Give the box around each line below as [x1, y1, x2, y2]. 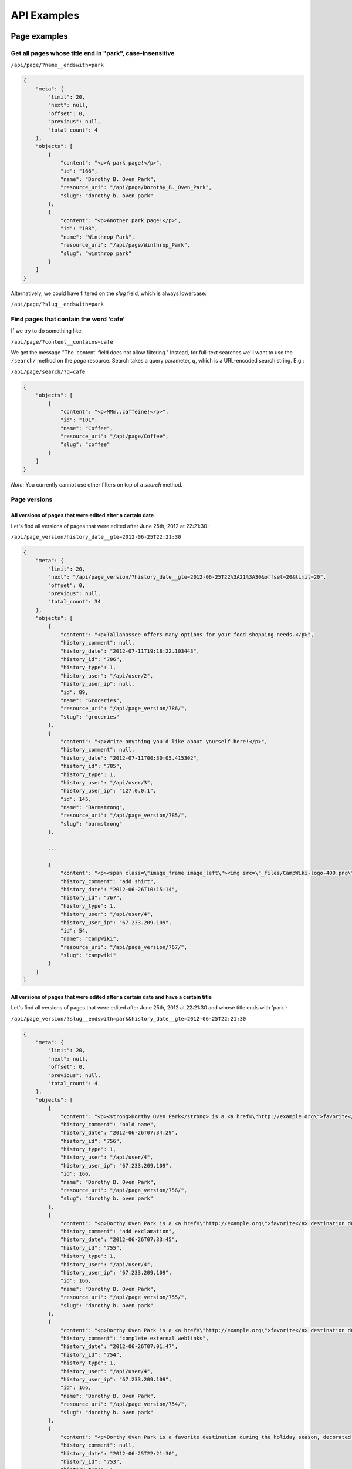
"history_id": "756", [60, 1138, 123, 1144]
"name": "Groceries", [60, 697, 123, 703]
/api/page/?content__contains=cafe [11, 338, 114, 345]
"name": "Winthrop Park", [60, 233, 135, 240]
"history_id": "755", [60, 1245, 123, 1251]
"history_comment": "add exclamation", [60, 1228, 175, 1235]
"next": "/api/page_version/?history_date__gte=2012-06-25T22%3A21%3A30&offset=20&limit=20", [48, 573, 327, 581]
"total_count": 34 [48, 598, 101, 605]
